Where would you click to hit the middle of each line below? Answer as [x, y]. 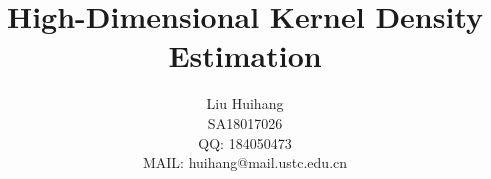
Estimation [245, 55]
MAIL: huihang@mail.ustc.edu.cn [245, 162]
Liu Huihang [245, 103]
